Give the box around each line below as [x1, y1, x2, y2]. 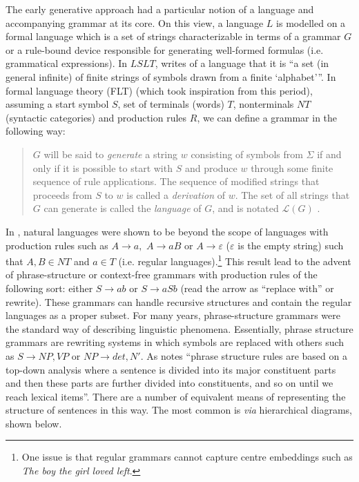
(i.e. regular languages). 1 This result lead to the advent [118, 252, 351, 268]
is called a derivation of [126, 187, 225, 202]
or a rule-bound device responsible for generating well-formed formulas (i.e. [6, 42, 324, 57]
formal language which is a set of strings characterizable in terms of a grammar [6, 29, 341, 44]
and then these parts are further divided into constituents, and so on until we [6, 376, 333, 390]
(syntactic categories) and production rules [6, 110, 187, 124]
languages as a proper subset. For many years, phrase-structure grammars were [6, 308, 340, 322]
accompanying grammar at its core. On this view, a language [6, 15, 264, 30]
